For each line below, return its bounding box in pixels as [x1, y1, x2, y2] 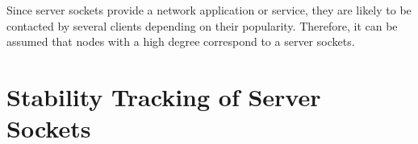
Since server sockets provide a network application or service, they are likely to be [6, 2, 412, 18]
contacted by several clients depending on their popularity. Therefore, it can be [6, 17, 398, 34]
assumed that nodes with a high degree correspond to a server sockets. [6, 33, 355, 50]
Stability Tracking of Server [6, 80, 321, 113]
